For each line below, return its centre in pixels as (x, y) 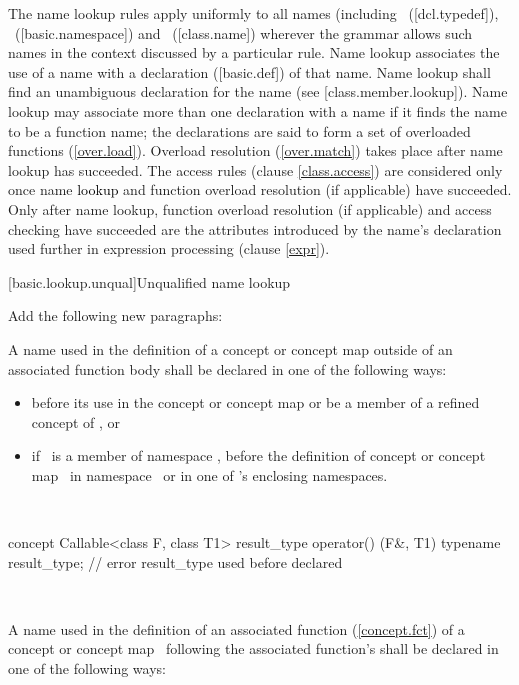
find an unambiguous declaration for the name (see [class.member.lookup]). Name (258, 91)
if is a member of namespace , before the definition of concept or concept (258, 455)
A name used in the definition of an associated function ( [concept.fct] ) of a (236, 628)
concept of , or (76, 421)
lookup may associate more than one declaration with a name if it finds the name (257, 110)
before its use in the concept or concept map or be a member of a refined (255, 402)
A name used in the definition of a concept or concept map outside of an (230, 348)
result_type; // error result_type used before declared (175, 561)
